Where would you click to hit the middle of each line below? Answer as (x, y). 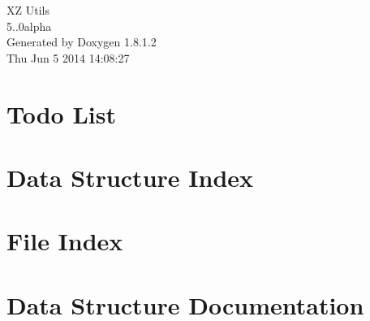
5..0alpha (29, 26)
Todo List (61, 113)
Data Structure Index (130, 177)
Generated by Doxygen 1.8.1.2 (82, 42)
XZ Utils (28, 10)
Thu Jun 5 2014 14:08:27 (68, 57)
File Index (65, 241)
